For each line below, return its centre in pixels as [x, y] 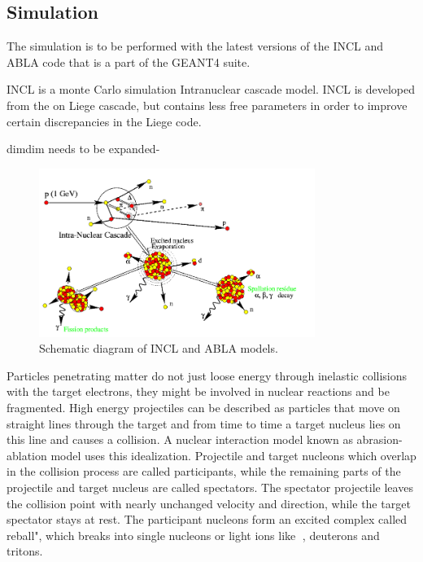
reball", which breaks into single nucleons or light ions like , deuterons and [193, 535]
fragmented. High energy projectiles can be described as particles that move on [203, 407]
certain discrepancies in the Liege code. [104, 121]
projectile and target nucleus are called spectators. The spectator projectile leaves [210, 487]
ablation [27, 455]
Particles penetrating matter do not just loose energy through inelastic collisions [207, 375]
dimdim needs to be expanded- [83, 149]
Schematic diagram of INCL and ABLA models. [159, 348]
